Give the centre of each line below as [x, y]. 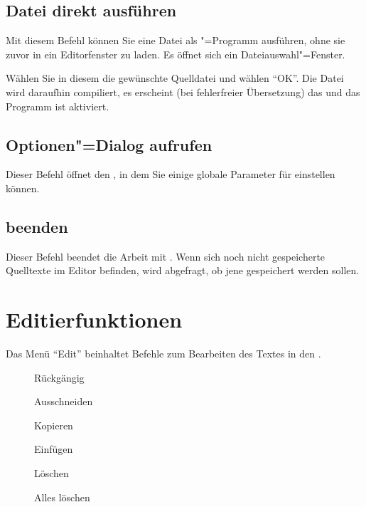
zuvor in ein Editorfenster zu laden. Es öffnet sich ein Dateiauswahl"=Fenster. [176, 54]
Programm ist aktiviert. [58, 106]
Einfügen [54, 449]
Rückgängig [59, 377]
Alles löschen [62, 497]
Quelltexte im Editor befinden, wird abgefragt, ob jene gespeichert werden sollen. [183, 270]
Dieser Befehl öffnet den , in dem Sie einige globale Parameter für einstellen [171, 174]
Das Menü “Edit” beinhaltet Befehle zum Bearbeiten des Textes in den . [163, 354]
